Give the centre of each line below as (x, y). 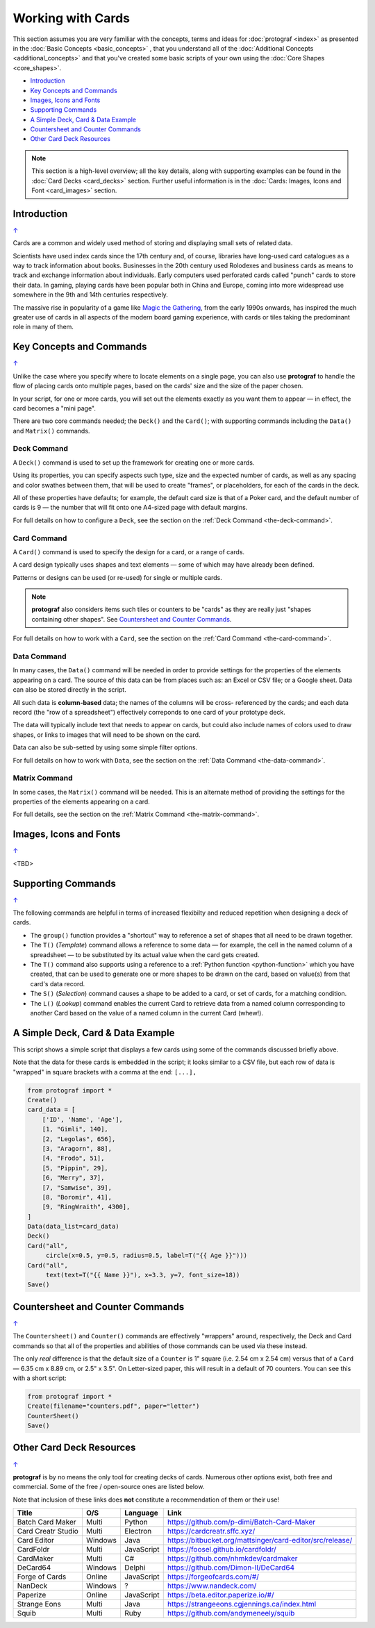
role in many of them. (43, 327)
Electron (138, 1531)
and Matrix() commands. (51, 431)
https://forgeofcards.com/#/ (213, 1577)
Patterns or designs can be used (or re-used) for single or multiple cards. (117, 577)
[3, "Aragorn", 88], (77, 1148)
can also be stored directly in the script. (69, 690)
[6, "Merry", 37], (73, 1178)
